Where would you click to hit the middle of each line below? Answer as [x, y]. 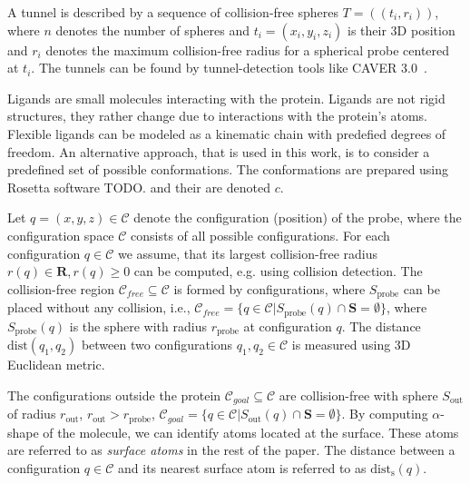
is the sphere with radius [138, 326]
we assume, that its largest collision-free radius [248, 253]
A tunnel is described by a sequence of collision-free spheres [173, 12]
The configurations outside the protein [114, 395]
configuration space [61, 235]
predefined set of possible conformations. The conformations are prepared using [228, 169]
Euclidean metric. [56, 365]
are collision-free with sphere [358, 395]
